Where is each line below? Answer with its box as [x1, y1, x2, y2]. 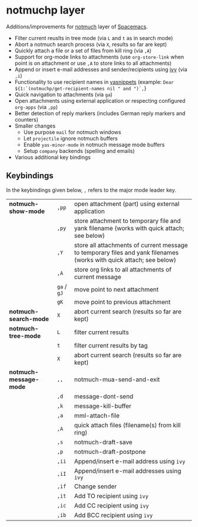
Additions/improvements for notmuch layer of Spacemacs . [6, 23, 148, 30]
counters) [14, 116, 39, 123]
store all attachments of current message [74, 241, 189, 249]
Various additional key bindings [14, 153, 91, 161]
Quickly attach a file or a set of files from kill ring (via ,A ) [14, 47, 152, 54]
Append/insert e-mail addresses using [74, 467, 181, 475]
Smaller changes [14, 122, 56, 129]
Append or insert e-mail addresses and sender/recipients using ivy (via [14, 66, 187, 73]
